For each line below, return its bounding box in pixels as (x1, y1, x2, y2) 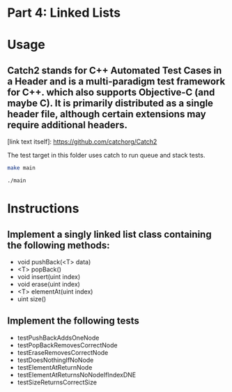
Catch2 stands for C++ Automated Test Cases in (7, 64, 222, 76)
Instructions (7, 201, 79, 217)
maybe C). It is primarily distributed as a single (7, 97, 214, 109)
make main (7, 165, 36, 172)
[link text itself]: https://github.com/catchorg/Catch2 (7, 137, 157, 146)
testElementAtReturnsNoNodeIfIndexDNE (17, 370, 137, 379)
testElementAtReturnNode (17, 363, 93, 371)
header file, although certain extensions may (7, 108, 207, 120)
